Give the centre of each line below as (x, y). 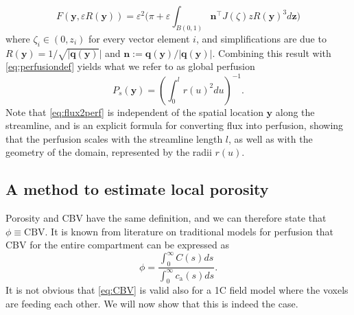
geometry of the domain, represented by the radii (109, 152)
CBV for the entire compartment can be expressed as (118, 245)
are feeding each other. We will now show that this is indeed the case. (152, 303)
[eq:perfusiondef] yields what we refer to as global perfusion (130, 66)
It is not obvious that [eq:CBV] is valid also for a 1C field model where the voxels (177, 290)
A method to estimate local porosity (137, 189)
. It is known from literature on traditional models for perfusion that (189, 231)
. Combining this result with (272, 52)
